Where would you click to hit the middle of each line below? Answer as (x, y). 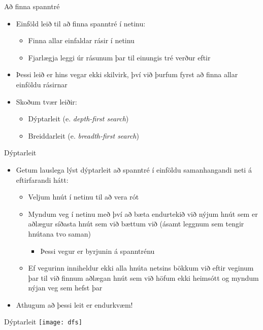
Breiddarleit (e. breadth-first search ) (84, 135)
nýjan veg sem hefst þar (65, 288)
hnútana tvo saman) (59, 233)
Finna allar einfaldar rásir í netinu (81, 40)
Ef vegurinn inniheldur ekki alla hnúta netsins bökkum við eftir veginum (141, 268)
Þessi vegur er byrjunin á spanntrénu (97, 251)
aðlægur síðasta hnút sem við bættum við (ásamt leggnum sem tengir (136, 224)
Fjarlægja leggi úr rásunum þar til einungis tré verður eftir (119, 57)
